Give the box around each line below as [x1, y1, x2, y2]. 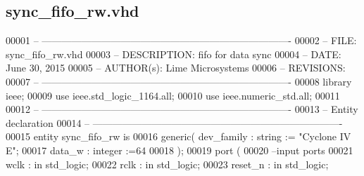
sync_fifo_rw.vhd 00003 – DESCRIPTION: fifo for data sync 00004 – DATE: [6, 46, 341, 61]
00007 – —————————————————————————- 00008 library [6, 74, 352, 88]
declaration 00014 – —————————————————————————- [6, 115, 343, 130]
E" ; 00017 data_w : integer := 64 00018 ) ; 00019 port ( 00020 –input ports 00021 [6, 142, 353, 157]
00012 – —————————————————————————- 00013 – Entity [6, 102, 358, 116]
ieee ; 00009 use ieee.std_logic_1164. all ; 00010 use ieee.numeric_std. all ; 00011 [6, 88, 340, 102]
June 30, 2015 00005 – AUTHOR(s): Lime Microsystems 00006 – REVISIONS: [6, 60, 346, 75]
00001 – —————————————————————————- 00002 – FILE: [6, 33, 357, 48]
